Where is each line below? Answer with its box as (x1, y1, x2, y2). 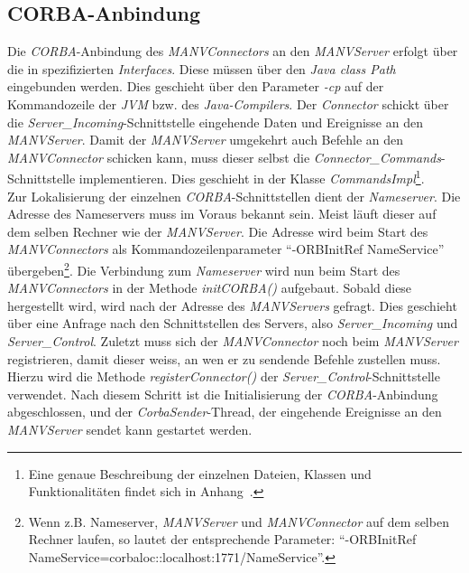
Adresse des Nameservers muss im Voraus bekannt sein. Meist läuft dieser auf (7, 204, 437, 223)
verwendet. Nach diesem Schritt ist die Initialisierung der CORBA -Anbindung (7, 384, 438, 403)
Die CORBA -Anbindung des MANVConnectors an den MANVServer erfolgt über (7, 42, 458, 61)
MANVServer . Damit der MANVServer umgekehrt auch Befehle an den (7, 130, 404, 149)
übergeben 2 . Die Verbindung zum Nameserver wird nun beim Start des (7, 258, 400, 279)
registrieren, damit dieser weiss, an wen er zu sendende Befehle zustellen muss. (7, 349, 441, 368)
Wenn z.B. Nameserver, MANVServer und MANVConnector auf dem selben (28, 512, 449, 531)
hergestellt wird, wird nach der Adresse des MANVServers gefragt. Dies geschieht (7, 296, 457, 315)
